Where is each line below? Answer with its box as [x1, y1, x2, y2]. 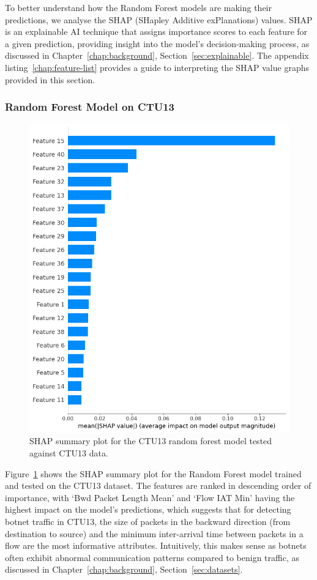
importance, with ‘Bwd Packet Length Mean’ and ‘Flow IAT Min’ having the [5, 491, 295, 504]
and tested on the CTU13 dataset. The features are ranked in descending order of [5, 479, 311, 492]
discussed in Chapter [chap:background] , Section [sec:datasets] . [5, 563, 243, 576]
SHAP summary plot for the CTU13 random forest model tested [29, 434, 272, 447]
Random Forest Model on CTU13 [5, 99, 175, 114]
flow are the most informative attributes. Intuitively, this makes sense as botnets [5, 539, 307, 552]
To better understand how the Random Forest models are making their [5, 1, 272, 13]
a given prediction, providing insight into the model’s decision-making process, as [5, 37, 310, 50]
